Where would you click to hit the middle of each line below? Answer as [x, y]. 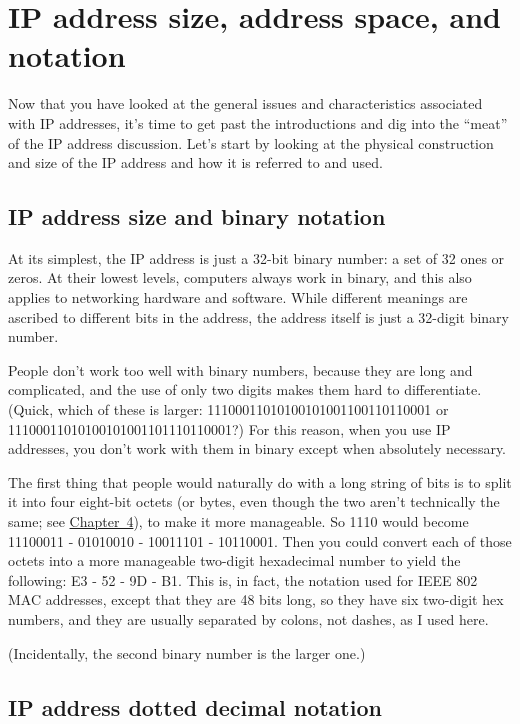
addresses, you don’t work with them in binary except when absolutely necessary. [257, 448]
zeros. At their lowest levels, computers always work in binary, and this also [240, 277]
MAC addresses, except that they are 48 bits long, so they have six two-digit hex [256, 599]
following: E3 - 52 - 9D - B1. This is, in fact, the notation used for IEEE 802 [243, 579]
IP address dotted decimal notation [195, 706]
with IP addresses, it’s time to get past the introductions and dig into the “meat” [258, 122]
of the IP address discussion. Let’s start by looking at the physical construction [251, 142]
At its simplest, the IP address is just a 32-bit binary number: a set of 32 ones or [256, 257]
